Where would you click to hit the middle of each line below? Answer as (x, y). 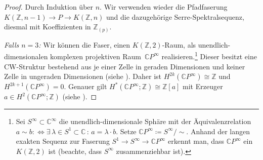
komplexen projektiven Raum (96, 56)
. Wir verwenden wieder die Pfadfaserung (164, 7)
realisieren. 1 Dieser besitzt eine (209, 55)
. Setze (126, 131)
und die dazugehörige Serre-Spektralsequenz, (175, 16)
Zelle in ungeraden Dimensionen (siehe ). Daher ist (83, 76)
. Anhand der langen (218, 131)
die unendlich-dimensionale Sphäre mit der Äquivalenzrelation (155, 121)
